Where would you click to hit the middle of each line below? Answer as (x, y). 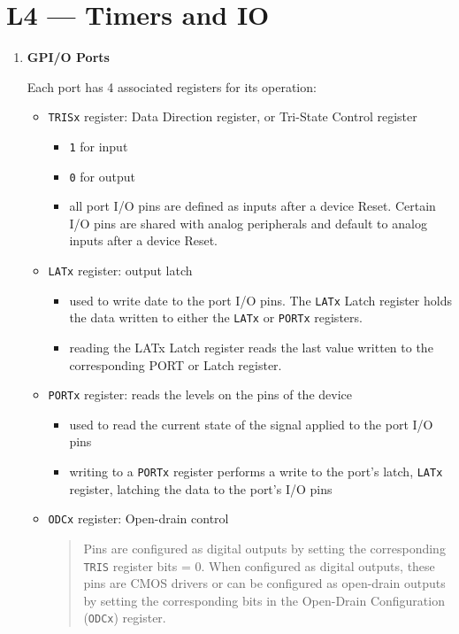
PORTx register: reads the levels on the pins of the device (200, 394)
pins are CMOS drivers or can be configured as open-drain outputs (264, 583)
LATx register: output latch (120, 271)
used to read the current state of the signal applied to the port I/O (251, 424)
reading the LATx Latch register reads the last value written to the (251, 348)
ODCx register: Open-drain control (138, 518)
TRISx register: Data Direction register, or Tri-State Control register (233, 116)
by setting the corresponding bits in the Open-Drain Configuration (264, 600)
